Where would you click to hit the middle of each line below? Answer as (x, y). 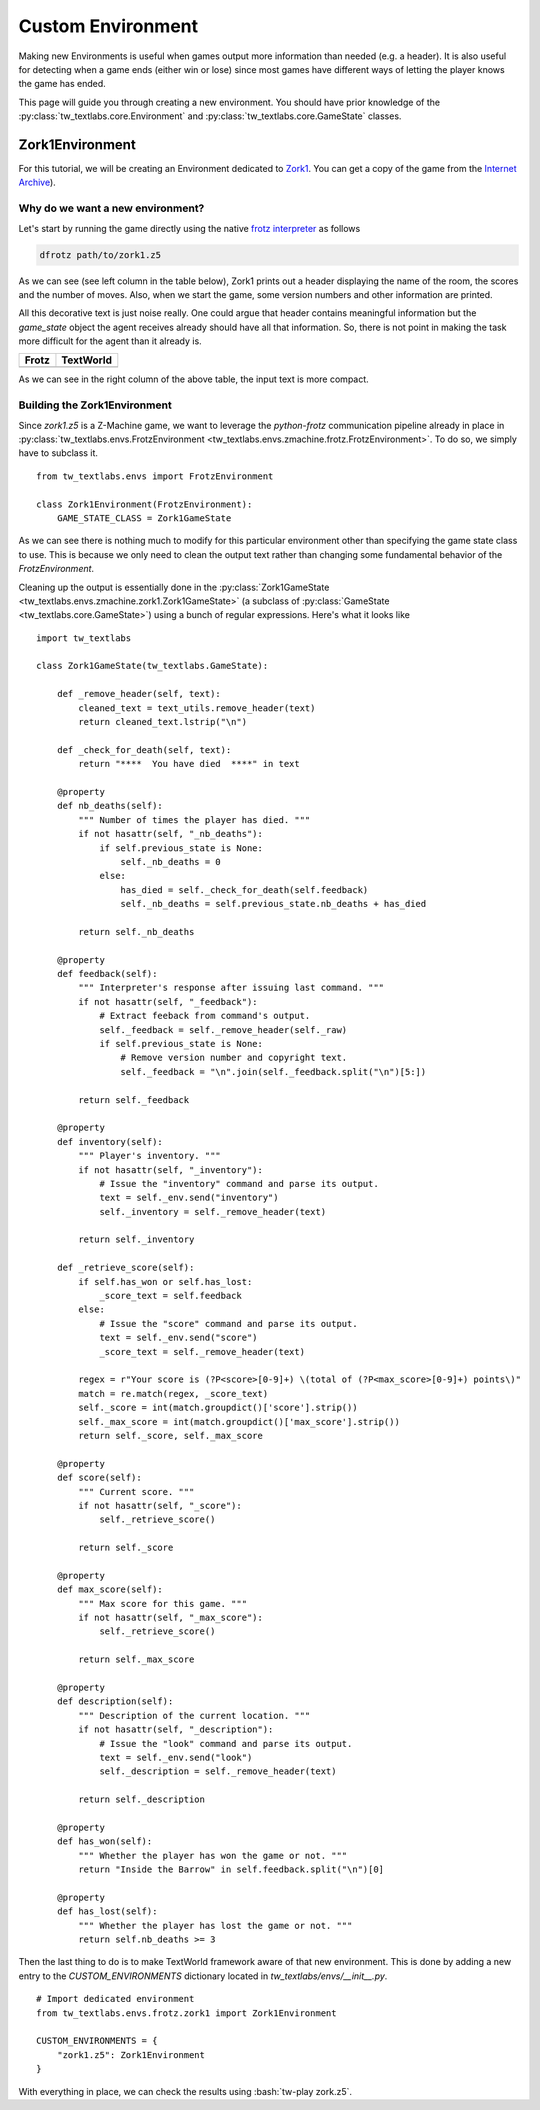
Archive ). (37, 182)
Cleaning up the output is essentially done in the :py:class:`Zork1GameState (174, 587)
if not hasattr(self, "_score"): (160, 1505)
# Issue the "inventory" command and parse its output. (239, 1183)
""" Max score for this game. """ (163, 1603)
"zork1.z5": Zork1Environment (130, 2054)
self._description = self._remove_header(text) (218, 1771)
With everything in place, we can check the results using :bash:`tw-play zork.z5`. (185, 2091)
